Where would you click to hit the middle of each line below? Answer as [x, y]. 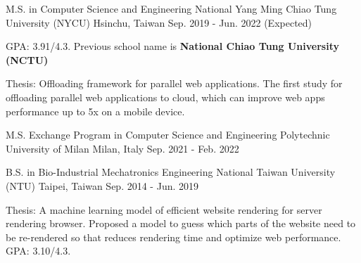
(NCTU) [27, 59]
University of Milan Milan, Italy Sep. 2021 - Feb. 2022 [122, 148]
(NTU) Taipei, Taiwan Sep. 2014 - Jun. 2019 [102, 185]
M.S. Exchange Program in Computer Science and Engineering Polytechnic [168, 135]
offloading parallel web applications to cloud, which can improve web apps [165, 97]
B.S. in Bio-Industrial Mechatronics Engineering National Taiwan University [171, 172]
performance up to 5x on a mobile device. [95, 111]
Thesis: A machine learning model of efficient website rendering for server [164, 209]
